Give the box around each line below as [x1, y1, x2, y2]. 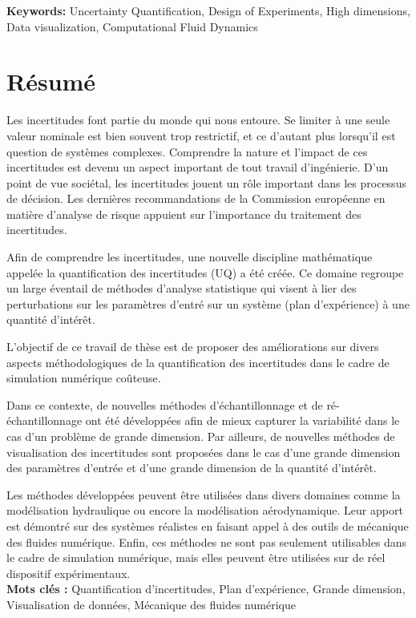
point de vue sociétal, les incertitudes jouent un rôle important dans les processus [6, 174, 406, 191]
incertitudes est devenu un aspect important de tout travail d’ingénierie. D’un [6, 159, 389, 176]
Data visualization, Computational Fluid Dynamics [6, 18, 258, 34]
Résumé [6, 65, 96, 98]
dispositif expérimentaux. [6, 564, 131, 581]
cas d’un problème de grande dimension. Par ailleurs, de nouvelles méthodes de [6, 428, 395, 444]
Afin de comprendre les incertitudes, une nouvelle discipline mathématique [6, 248, 373, 265]
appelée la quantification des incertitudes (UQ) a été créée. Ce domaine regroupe [6, 264, 404, 281]
